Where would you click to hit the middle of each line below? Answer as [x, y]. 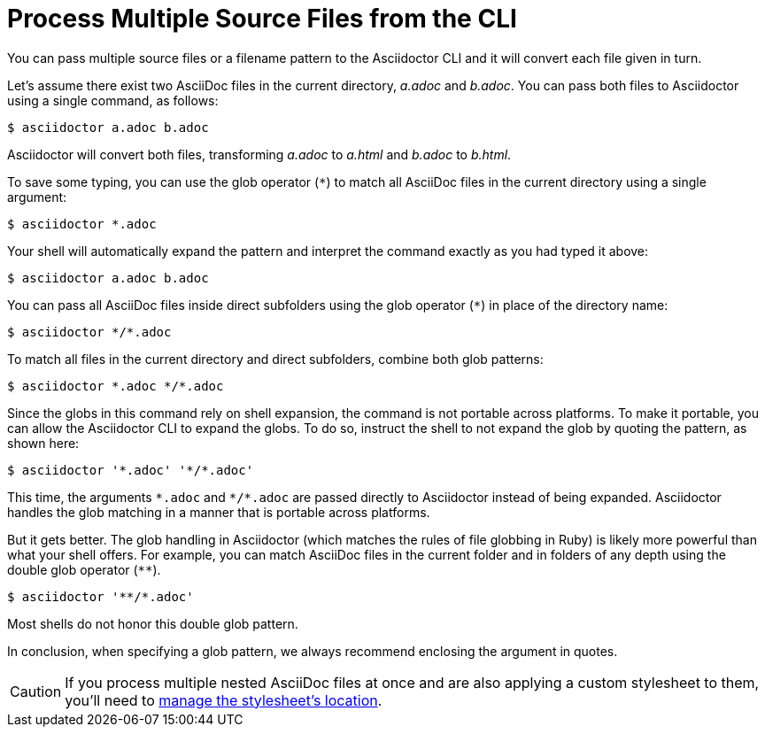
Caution [36, 691]
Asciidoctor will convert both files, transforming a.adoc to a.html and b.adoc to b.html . [259, 154]
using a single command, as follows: [113, 100]
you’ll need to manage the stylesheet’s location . [224, 700]
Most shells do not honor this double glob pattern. [153, 623]
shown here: [43, 443]
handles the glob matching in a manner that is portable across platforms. [219, 512]
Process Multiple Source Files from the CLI [262, 19]
